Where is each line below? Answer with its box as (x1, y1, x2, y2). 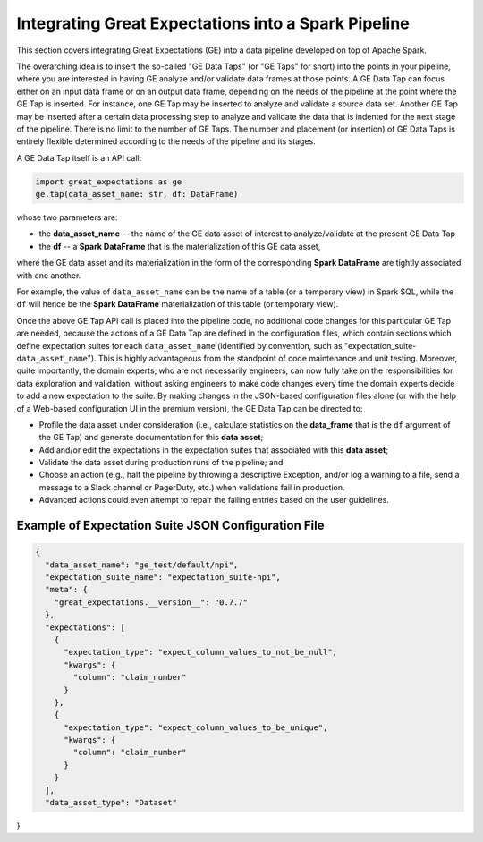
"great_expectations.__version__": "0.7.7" (54, 597, 248, 608)
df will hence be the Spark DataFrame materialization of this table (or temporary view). (16, 299, 339, 310)
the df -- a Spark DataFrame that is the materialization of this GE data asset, (38, 241, 321, 251)
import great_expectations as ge (35, 176, 182, 187)
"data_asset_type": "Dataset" (45, 797, 178, 808)
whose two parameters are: (16, 212, 118, 223)
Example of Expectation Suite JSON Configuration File (16, 518, 325, 533)
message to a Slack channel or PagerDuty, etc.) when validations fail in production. (38, 481, 345, 492)
